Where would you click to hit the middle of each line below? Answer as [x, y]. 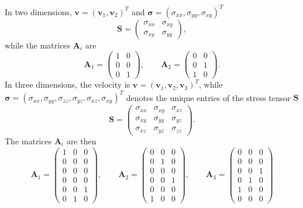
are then [81, 141]
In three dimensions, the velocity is [68, 84]
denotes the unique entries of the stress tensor [208, 97]
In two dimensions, [38, 11]
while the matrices [38, 45]
